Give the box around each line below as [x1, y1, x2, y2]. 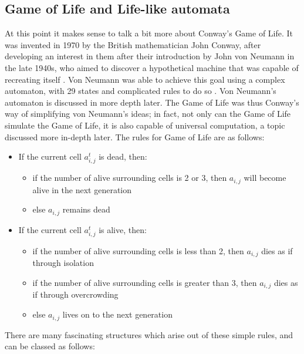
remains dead [62, 203, 110, 215]
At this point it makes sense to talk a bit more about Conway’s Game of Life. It [5, 27, 293, 39]
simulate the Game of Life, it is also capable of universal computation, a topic [5, 119, 285, 131]
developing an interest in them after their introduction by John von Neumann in [5, 50, 295, 62]
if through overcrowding [32, 288, 119, 301]
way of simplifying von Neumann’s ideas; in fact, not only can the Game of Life [5, 107, 291, 120]
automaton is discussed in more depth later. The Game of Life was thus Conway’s [5, 96, 299, 108]
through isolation [32, 257, 94, 269]
